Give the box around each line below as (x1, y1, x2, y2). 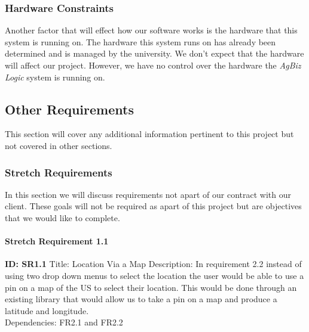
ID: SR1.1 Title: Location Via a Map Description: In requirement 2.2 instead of (5, 257, 302, 270)
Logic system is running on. (5, 70, 105, 83)
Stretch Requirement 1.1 (5, 235, 109, 247)
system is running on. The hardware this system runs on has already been (5, 35, 276, 48)
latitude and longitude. (5, 304, 89, 317)
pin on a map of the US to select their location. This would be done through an (5, 281, 297, 293)
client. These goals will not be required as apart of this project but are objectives (5, 200, 302, 212)
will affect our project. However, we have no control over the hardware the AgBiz (5, 59, 301, 71)
